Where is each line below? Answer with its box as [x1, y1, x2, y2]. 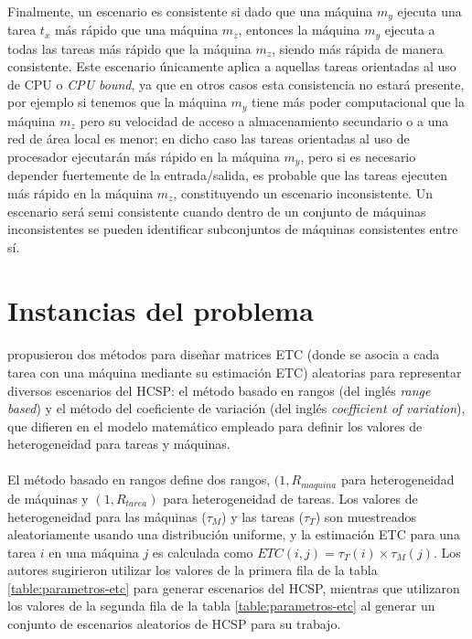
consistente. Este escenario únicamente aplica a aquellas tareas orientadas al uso [7, 57, 456, 76]
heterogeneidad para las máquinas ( [7, 506, 207, 526]
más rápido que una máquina [54, 20, 219, 39]
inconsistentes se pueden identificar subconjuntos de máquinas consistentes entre [7, 219, 458, 239]
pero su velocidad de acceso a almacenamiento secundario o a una [80, 111, 449, 130]
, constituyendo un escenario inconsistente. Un [173, 183, 433, 202]
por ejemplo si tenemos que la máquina [7, 92, 227, 112]
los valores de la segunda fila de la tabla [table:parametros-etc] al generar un [7, 596, 435, 615]
